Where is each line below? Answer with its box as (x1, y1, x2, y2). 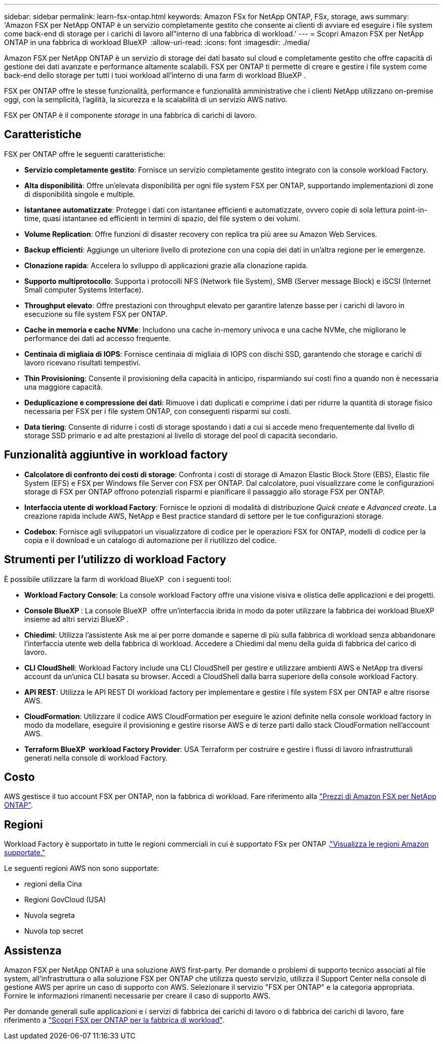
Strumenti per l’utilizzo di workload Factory (4, 553, 227, 566)
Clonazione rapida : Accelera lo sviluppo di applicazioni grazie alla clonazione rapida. (24, 261, 308, 270)
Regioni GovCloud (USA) (24, 895, 106, 904)
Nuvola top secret (24, 927, 83, 936)
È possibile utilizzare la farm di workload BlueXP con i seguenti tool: (4, 574, 232, 583)
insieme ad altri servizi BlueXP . (24, 614, 129, 623)
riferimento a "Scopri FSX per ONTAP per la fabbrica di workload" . (4, 1016, 225, 1025)
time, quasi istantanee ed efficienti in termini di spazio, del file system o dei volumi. (24, 214, 300, 223)
